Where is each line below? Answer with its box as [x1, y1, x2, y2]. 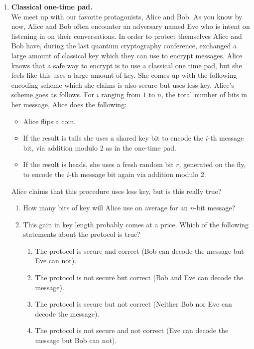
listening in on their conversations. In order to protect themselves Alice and [11, 30, 242, 41]
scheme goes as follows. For [11, 89, 94, 100]
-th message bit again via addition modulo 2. [69, 169, 206, 179]
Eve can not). [35, 255, 77, 266]
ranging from [101, 89, 141, 100]
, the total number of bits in [161, 89, 248, 100]
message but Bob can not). [35, 335, 117, 346]
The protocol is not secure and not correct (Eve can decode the [35, 325, 229, 336]
